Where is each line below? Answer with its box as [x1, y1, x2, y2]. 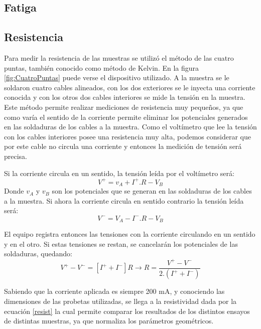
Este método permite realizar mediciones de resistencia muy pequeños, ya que [4, 101, 243, 112]
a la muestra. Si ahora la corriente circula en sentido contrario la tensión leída [4, 195, 244, 206]
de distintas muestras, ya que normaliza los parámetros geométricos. [4, 315, 214, 326]
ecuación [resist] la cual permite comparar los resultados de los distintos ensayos [4, 305, 250, 316]
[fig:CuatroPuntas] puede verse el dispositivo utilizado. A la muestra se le [4, 72, 229, 83]
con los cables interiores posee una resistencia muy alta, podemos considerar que [4, 131, 251, 141]
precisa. [4, 150, 28, 161]
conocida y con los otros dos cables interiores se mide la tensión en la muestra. [4, 92, 245, 102]
